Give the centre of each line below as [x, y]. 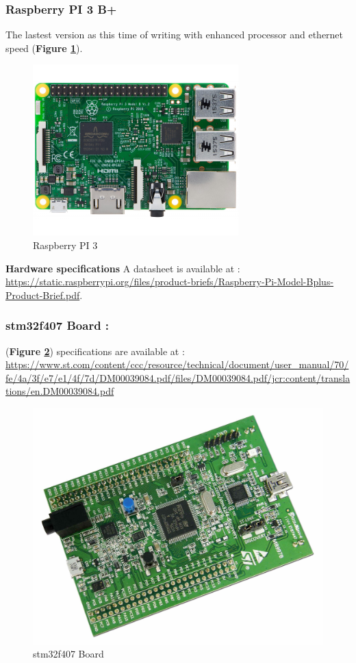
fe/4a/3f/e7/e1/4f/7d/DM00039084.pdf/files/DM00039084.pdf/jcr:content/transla [178, 377]
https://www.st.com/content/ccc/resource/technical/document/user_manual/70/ [177, 364]
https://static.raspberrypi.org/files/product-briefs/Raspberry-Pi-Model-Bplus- [170, 282]
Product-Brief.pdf [43, 295]
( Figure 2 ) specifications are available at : [95, 351]
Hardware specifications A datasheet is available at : [123, 268]
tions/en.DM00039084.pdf [60, 391]
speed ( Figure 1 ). [44, 48]
